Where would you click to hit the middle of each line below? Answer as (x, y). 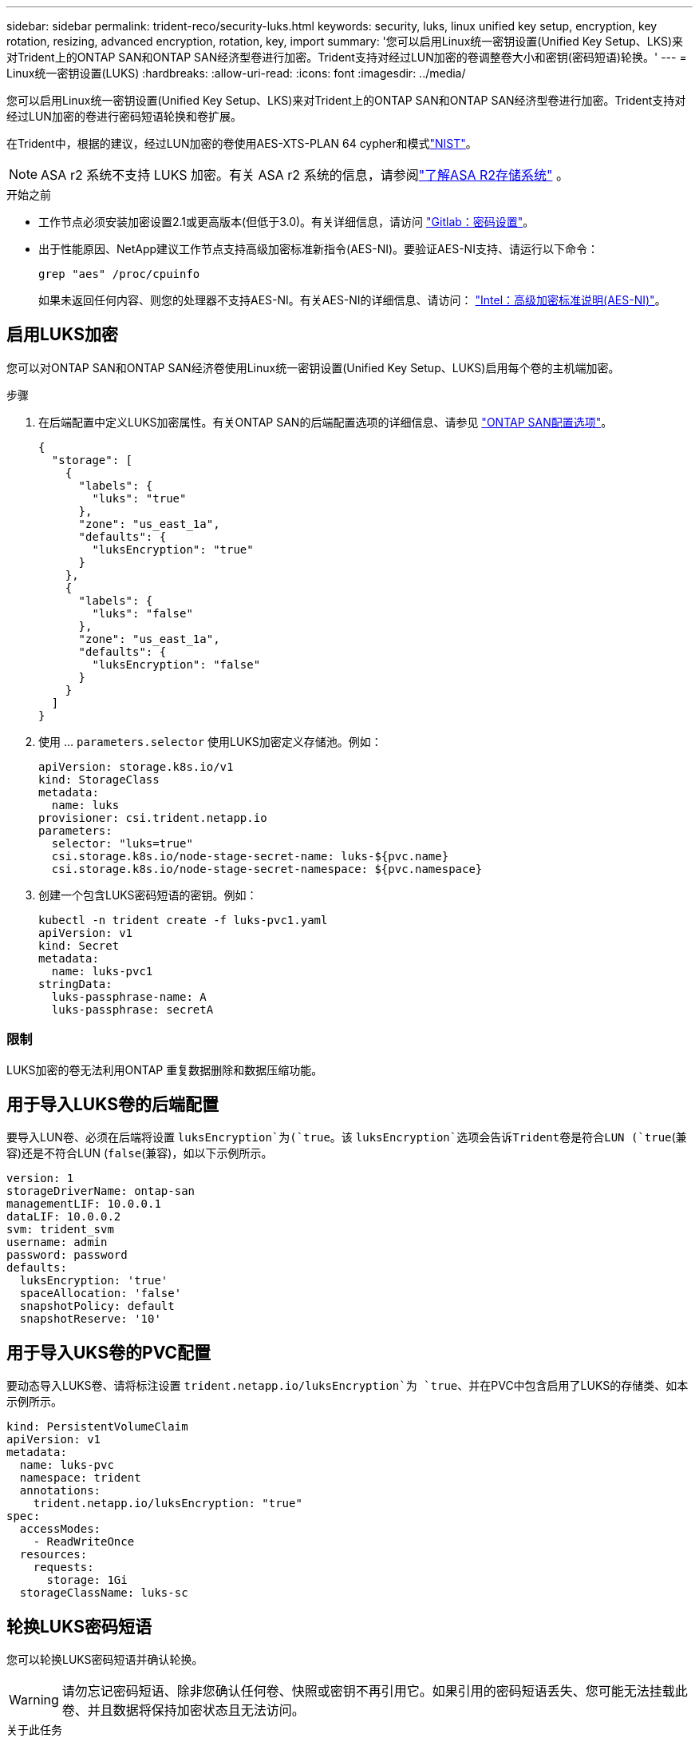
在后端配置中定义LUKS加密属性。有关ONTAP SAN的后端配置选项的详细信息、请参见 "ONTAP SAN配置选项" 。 (326, 422)
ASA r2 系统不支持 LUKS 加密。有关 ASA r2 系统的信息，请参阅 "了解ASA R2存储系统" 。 (305, 175)
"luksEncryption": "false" (176, 664)
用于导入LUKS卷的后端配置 (113, 1105)
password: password (67, 1255)
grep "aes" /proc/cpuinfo (119, 274)
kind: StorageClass (99, 779)
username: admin (57, 1242)
